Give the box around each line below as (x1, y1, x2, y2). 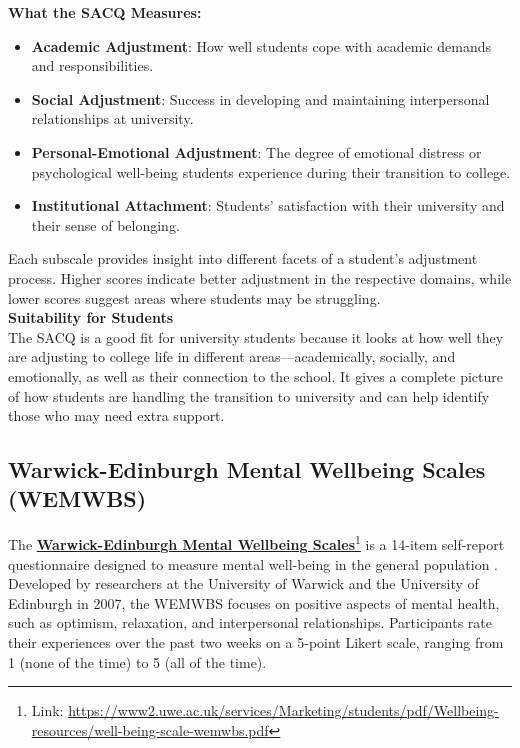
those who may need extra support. (8, 405, 225, 426)
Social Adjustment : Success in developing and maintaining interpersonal (31, 88, 490, 109)
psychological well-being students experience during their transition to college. (31, 161, 511, 182)
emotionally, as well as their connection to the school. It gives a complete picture (8, 365, 503, 386)
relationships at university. (31, 108, 194, 129)
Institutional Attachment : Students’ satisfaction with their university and (31, 195, 505, 216)
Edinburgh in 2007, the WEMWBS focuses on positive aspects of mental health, (8, 592, 500, 613)
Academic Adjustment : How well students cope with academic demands (31, 35, 492, 56)
